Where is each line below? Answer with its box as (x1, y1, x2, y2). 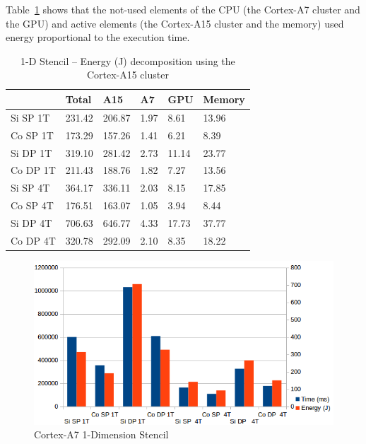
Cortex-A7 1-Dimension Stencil (34, 427, 169, 442)
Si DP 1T (11, 145, 52, 160)
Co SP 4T (11, 198, 54, 213)
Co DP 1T (11, 163, 56, 177)
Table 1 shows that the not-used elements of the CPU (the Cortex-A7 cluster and (6, 2, 360, 16)
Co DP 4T (11, 233, 56, 247)
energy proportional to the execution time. (6, 30, 190, 45)
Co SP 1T (11, 127, 54, 142)
